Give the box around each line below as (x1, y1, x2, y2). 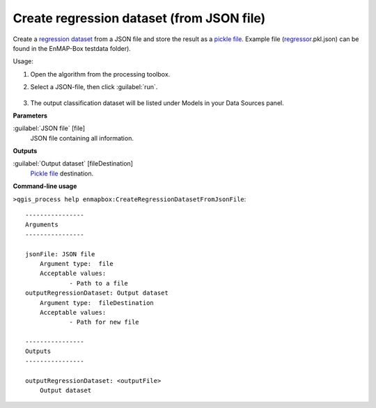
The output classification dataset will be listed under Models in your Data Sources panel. (30, 98, 285, 107)
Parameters (13, 111, 48, 120)
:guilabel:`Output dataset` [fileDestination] (13, 159, 134, 168)
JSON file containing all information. (30, 134, 134, 142)
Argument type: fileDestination (39, 299, 155, 306)
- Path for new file (69, 318, 139, 327)
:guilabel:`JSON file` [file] (13, 124, 86, 132)
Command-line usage (13, 182, 77, 191)
